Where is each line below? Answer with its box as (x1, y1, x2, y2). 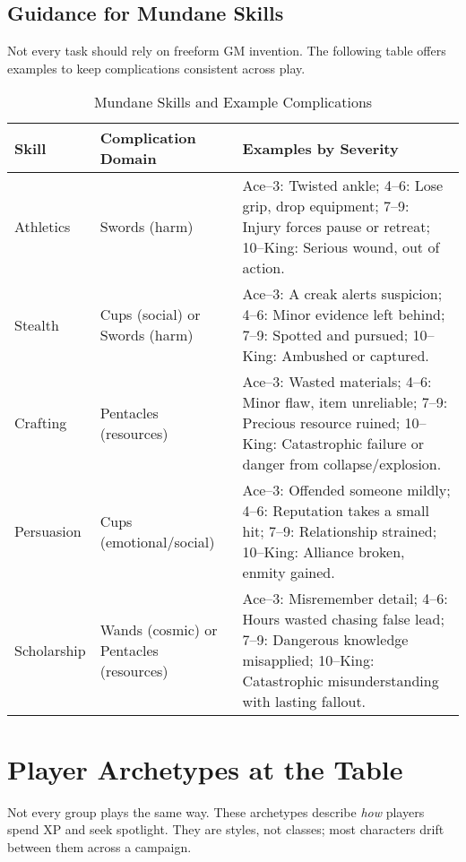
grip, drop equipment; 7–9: (242, 195, 410, 217)
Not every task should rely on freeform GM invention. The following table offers (7, 41, 446, 60)
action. (242, 257, 285, 279)
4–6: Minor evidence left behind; (242, 304, 445, 325)
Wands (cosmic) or (99, 618, 218, 640)
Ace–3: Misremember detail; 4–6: (242, 588, 448, 609)
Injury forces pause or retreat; (242, 216, 430, 237)
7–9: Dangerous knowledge (242, 629, 409, 651)
